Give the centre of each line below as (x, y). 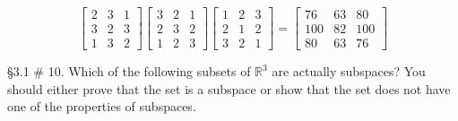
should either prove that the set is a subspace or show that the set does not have (229, 88)
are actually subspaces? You (349, 71)
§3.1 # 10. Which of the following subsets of (129, 71)
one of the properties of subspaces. (102, 106)
